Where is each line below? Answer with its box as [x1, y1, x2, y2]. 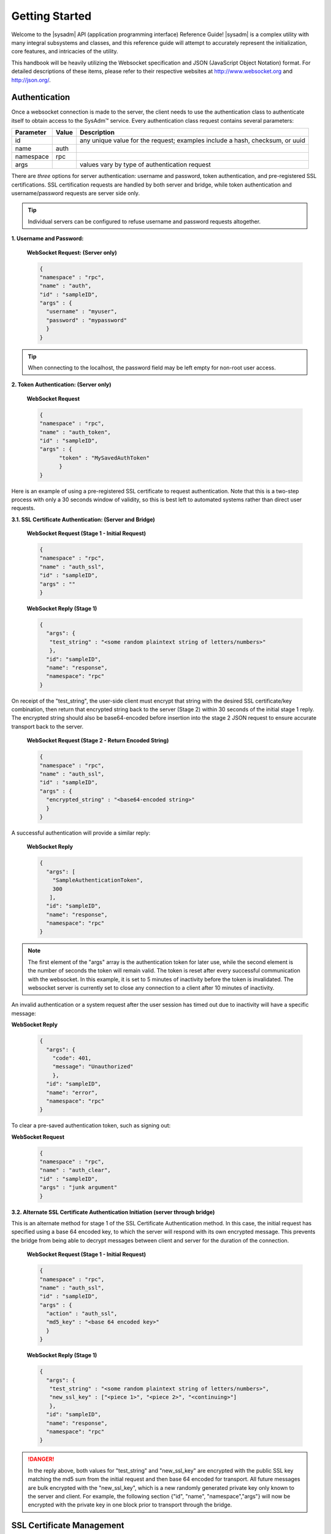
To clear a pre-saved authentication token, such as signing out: [11, 1122, 171, 1129]
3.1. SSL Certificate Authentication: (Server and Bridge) [11, 515, 156, 523]
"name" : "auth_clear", [39, 1166, 112, 1174]
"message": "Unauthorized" [52, 1063, 134, 1070]
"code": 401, [52, 1054, 92, 1062]
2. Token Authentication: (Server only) [11, 381, 112, 388]
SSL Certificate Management [11, 1521, 124, 1531]
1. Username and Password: [11, 235, 84, 242]
